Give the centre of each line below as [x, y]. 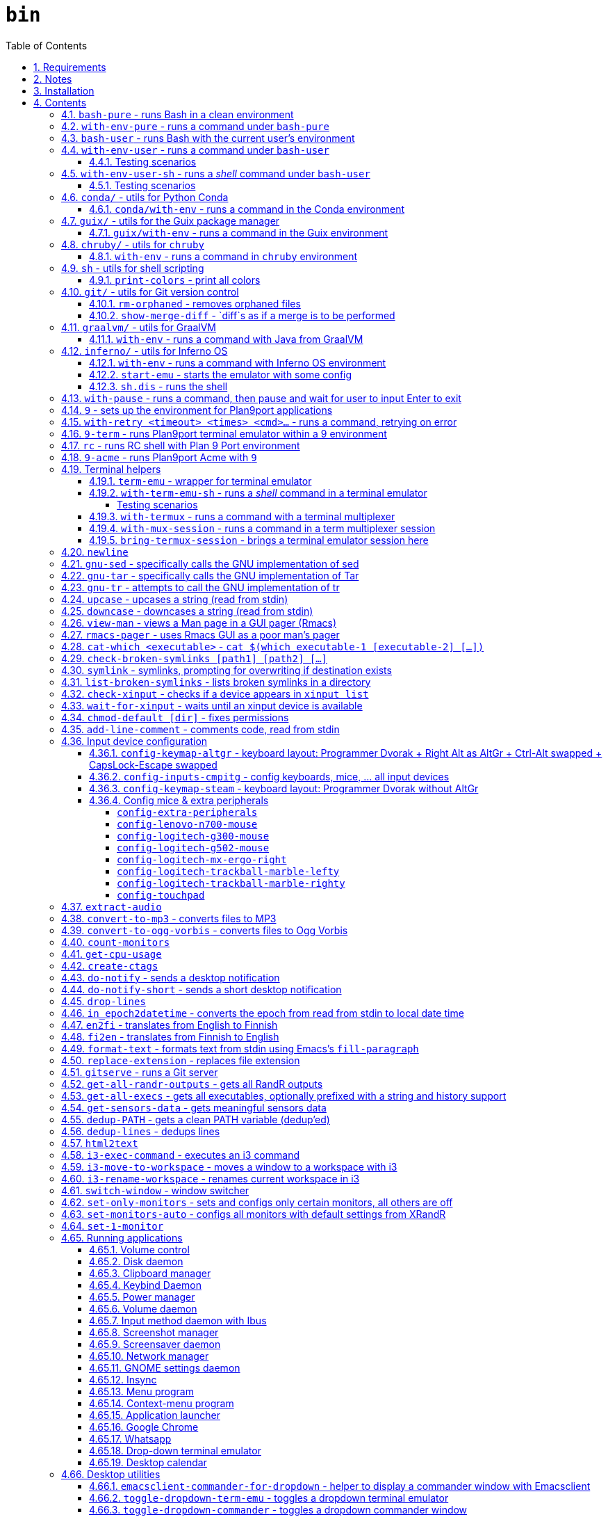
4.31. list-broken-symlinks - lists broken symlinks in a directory [216, 682]
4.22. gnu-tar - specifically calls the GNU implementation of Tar [210, 575]
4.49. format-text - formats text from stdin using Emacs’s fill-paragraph [240, 1048]
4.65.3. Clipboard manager [150, 1273]
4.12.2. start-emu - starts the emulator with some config [221, 374]
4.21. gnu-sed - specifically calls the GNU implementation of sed [210, 563]
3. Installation [64, 90]
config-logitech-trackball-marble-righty [231, 883]
